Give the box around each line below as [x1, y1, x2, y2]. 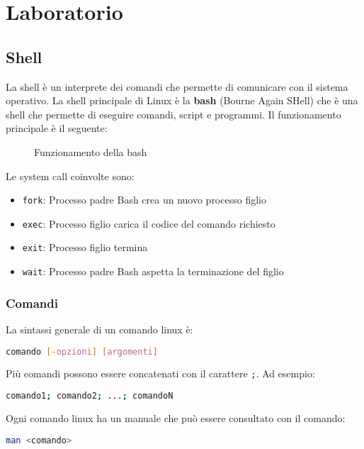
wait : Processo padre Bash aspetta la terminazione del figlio [22, 264, 284, 279]
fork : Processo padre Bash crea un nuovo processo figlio [22, 192, 266, 207]
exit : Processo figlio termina [22, 240, 148, 255]
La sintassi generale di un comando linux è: [6, 321, 193, 336]
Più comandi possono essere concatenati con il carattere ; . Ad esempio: [6, 366, 315, 381]
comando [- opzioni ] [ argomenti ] [6, 346, 158, 357]
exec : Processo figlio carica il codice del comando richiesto [22, 216, 275, 231]
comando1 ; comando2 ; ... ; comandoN [6, 391, 174, 401]
